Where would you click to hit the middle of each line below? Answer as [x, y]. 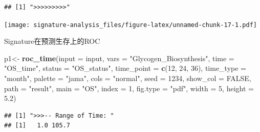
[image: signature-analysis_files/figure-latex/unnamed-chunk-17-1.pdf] [131, 25]
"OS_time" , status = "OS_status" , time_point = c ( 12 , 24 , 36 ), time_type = [125, 68]
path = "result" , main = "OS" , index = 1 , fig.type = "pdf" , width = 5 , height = [129, 88]
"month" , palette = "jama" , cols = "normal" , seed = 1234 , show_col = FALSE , [128, 78]
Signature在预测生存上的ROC [52, 41]
